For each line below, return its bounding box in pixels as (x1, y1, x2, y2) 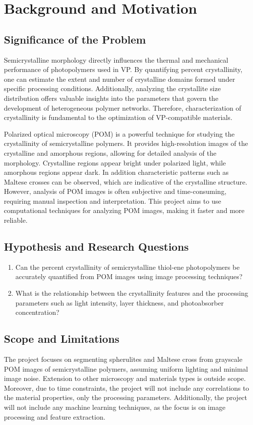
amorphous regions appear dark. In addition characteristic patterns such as (4, 167, 229, 177)
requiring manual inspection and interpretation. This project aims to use (4, 195, 221, 206)
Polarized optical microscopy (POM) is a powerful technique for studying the (4, 128, 235, 139)
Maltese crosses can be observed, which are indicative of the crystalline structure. (4, 176, 248, 187)
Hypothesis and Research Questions (4, 239, 189, 254)
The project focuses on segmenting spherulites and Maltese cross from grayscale (4, 354, 243, 364)
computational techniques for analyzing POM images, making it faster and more (4, 205, 245, 215)
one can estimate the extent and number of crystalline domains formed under (4, 73, 235, 84)
